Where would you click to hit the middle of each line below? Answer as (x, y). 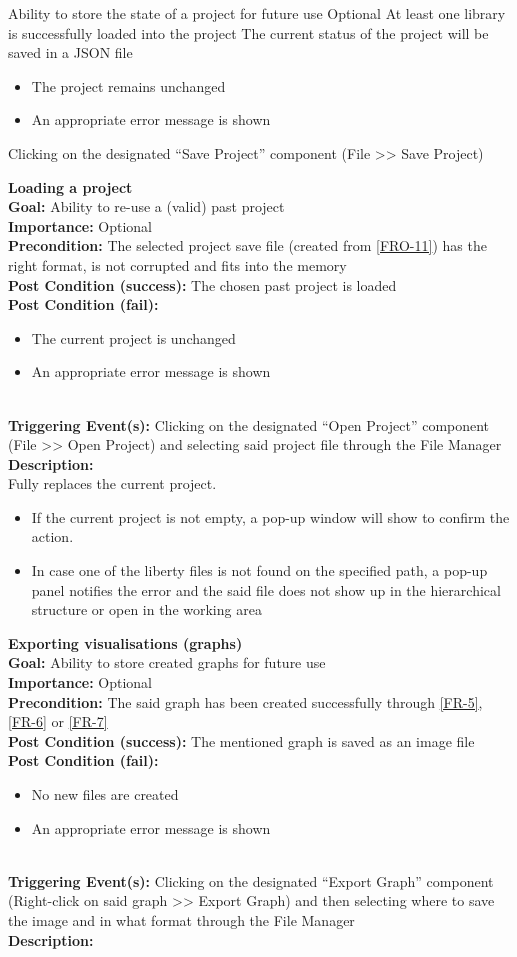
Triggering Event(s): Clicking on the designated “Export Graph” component (251, 880)
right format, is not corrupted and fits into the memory (177, 264)
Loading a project (70, 186)
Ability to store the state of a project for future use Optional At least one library (257, 13)
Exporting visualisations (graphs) (125, 642)
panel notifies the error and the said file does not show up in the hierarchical (266, 589)
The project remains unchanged (128, 85)
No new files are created (105, 794)
